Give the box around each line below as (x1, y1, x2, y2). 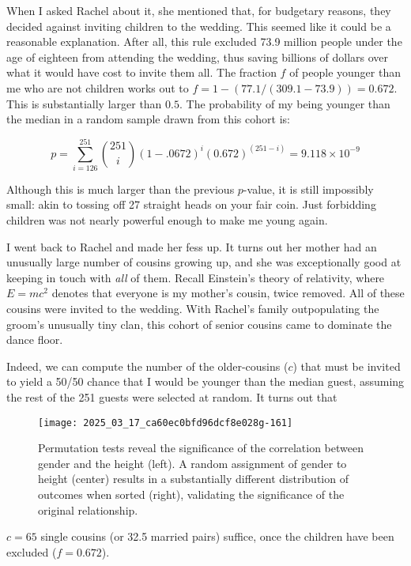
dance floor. (6, 331, 63, 348)
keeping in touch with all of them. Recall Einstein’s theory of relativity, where (6, 269, 385, 285)
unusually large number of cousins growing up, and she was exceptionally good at (6, 254, 402, 270)
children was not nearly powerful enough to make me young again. (6, 212, 328, 228)
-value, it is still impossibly (243, 180, 374, 197)
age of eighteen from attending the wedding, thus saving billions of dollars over (6, 48, 389, 65)
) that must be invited (292, 357, 401, 374)
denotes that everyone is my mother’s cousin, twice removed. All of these (51, 285, 405, 301)
